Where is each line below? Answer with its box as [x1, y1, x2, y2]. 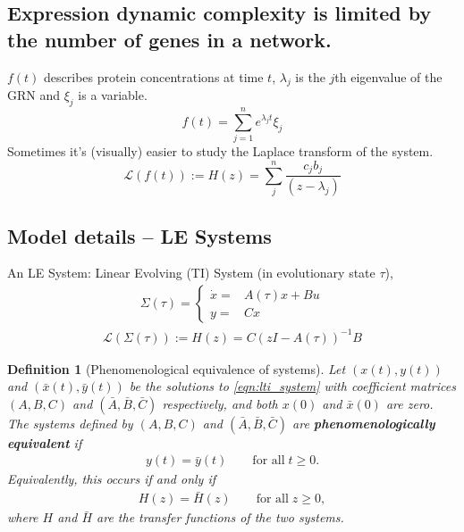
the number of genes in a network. [7, 25, 332, 53]
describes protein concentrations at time [44, 67, 264, 86]
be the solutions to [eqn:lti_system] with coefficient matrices [129, 377, 456, 395]
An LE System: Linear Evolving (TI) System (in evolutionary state [7, 263, 375, 282]
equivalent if [7, 433, 82, 452]
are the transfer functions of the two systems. [97, 508, 344, 527]
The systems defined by [7, 413, 133, 432]
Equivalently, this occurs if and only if [7, 470, 216, 488]
